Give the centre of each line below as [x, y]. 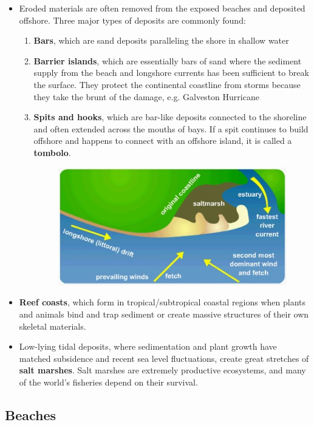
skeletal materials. [53, 326]
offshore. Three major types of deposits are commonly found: [132, 20]
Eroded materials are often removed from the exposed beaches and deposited [162, 8]
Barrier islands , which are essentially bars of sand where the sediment [168, 60]
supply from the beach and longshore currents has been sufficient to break [171, 73]
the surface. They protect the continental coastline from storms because [167, 84]
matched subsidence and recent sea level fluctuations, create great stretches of [164, 358]
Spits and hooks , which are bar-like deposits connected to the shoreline [170, 117]
